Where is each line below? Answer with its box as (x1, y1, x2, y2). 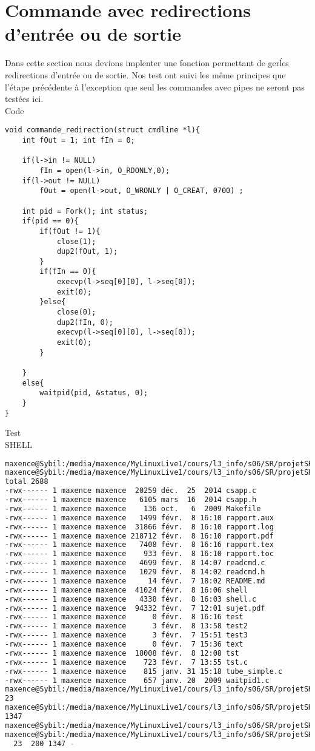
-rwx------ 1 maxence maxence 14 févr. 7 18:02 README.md (5, 576, 265, 585)
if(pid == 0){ (22, 217, 79, 226)
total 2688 (5, 477, 48, 486)
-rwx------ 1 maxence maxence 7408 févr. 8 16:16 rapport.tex (5, 540, 274, 549)
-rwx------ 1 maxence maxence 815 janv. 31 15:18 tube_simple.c (5, 667, 283, 676)
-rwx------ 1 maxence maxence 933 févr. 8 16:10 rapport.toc (5, 549, 274, 559)
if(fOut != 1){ (39, 226, 101, 236)
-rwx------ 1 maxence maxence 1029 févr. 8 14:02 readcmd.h (5, 568, 265, 576)
